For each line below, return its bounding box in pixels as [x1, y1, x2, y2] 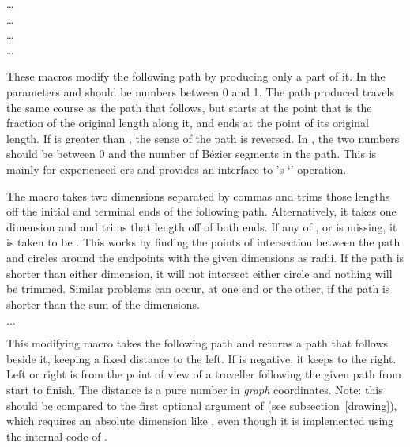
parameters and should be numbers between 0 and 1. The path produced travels [6, 83, 394, 100]
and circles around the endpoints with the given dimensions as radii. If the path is [6, 249, 404, 265]
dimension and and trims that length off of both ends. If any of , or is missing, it [6, 218, 397, 235]
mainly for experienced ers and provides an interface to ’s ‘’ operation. [6, 160, 347, 177]
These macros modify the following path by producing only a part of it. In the [6, 68, 386, 85]
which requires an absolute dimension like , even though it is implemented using [6, 412, 394, 429]
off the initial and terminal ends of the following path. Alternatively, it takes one [6, 203, 397, 220]
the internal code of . [6, 427, 107, 444]
